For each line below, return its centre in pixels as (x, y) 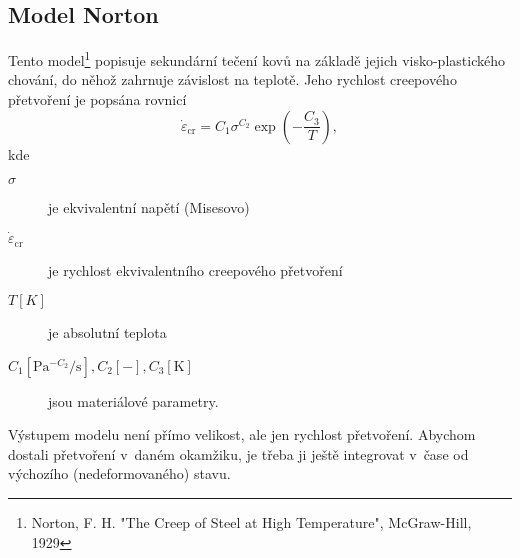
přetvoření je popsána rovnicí (97, 99)
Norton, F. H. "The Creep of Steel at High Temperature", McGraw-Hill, (251, 522)
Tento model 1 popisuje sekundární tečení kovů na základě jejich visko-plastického (256, 58)
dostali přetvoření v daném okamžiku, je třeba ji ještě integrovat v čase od (238, 453)
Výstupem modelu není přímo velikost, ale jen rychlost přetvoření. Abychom (242, 434)
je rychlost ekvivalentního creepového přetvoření (195, 269)
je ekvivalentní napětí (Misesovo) (149, 207)
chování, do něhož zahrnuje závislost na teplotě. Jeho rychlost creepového (232, 79)
